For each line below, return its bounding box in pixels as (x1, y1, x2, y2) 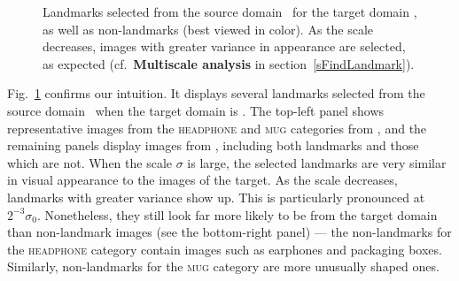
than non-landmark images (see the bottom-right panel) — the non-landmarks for (7, 223, 452, 241)
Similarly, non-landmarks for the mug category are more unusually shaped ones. (7, 257, 440, 276)
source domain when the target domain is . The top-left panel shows (7, 101, 385, 119)
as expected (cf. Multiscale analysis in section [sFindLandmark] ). (43, 54, 415, 72)
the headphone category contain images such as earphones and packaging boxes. (7, 239, 442, 258)
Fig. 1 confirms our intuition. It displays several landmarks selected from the (7, 84, 425, 103)
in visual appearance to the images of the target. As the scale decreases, (7, 171, 398, 189)
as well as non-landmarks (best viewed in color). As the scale (43, 19, 374, 38)
